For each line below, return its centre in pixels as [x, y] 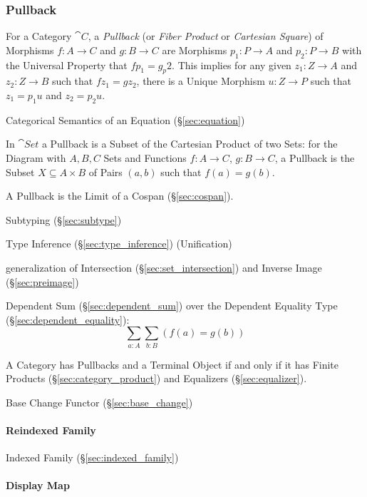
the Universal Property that [67, 65]
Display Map [38, 485]
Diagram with [36, 157]
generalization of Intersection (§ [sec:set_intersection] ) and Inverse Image [164, 267]
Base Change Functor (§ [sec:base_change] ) [99, 402]
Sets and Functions [145, 157]
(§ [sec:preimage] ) [42, 281]
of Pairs [105, 171]
